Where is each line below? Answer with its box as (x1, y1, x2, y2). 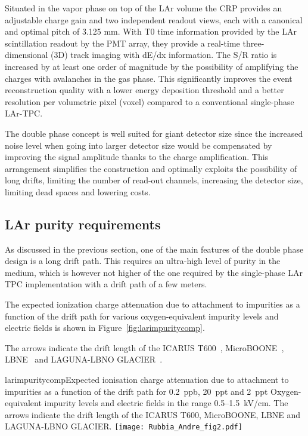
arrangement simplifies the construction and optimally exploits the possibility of (5, 162, 297, 174)
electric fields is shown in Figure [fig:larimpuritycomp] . (5, 321, 205, 334)
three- (242, 36, 265, 49)
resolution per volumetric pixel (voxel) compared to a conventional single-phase (5, 95, 294, 108)
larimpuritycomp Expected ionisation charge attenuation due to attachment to (5, 373, 289, 386)
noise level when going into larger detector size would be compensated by (5, 139, 272, 151)
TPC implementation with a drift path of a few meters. (5, 278, 207, 290)
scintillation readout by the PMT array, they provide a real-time (5, 36, 240, 49)
